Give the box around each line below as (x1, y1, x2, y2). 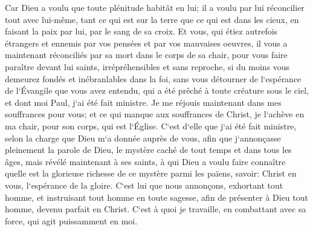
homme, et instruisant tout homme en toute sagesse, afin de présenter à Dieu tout (5, 190, 308, 203)
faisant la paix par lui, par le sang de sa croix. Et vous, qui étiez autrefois (5, 25, 278, 37)
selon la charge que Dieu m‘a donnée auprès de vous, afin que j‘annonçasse (5, 131, 281, 144)
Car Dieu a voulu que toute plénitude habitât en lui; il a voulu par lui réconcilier (5, 1, 305, 13)
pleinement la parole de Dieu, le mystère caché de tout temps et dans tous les (5, 143, 292, 156)
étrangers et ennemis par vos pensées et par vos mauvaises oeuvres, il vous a (5, 36, 288, 49)
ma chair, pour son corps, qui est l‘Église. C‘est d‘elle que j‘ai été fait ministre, (5, 119, 297, 132)
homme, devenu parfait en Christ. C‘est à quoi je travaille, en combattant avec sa (5, 203, 306, 215)
